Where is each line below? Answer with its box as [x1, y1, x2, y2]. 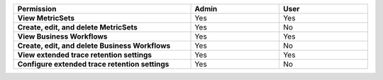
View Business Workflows [17, 32, 108, 41]
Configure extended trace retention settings [17, 60, 170, 69]
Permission [17, 4, 57, 13]
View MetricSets [17, 13, 75, 22]
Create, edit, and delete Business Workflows [17, 41, 171, 51]
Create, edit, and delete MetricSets [17, 22, 138, 32]
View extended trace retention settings [17, 50, 152, 60]
